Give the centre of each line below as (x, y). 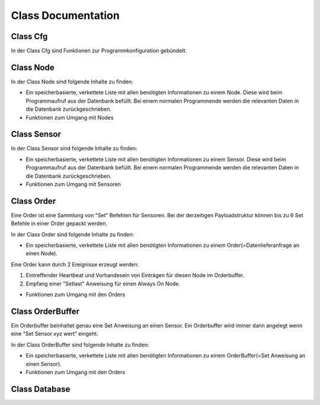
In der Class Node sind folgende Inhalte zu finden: (72, 81)
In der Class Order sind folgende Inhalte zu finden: (73, 234)
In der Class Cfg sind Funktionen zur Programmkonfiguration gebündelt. (99, 51)
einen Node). (41, 253)
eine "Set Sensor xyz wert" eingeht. (55, 334)
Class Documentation (65, 15)
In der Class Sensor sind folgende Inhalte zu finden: (74, 149)
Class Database (41, 389)
